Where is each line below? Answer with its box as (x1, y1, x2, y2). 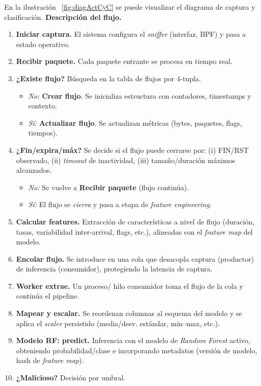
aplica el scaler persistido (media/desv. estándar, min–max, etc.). (16, 317, 220, 328)
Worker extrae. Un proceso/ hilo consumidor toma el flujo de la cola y (16, 280, 243, 291)
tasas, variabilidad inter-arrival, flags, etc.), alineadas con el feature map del (16, 226, 253, 237)
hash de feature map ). (16, 355, 84, 366)
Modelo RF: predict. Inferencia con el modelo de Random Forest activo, (16, 335, 250, 346)
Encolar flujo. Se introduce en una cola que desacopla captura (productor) (16, 253, 254, 264)
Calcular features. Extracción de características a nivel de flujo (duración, (16, 216, 255, 226)
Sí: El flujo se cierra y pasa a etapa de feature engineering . (28, 199, 212, 210)
